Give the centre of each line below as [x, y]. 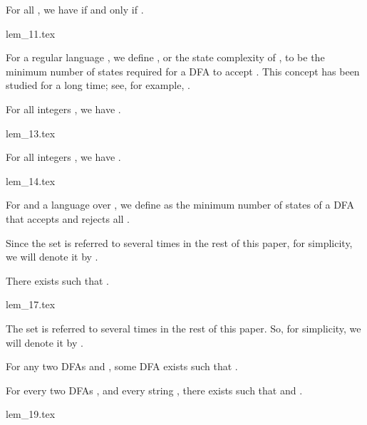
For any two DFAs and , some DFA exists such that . [122, 366]
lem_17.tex [31, 304]
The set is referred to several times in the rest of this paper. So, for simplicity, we [183, 328]
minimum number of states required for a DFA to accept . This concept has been [183, 71]
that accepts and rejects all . [68, 218]
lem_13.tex [31, 133]
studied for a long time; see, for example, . [98, 85]
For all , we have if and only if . [75, 9]
